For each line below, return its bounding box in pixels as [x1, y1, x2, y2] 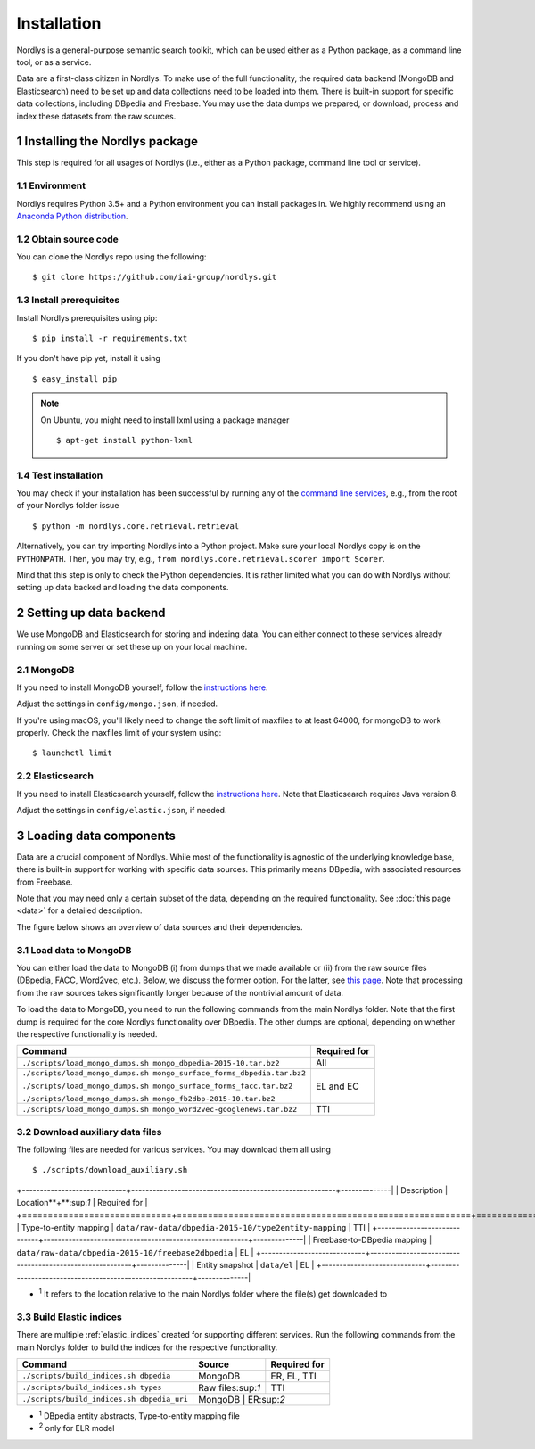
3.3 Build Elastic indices [16, 1311, 122, 1323]
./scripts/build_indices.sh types [21, 1383, 162, 1393]
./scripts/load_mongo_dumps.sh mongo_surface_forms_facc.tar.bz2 [21, 1082, 293, 1091]
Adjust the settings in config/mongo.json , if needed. [16, 698, 218, 709]
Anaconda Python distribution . [16, 210, 128, 221]
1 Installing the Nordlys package [16, 134, 199, 149]
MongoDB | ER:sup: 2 [197, 1393, 285, 1405]
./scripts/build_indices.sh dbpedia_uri [21, 1395, 189, 1404]
